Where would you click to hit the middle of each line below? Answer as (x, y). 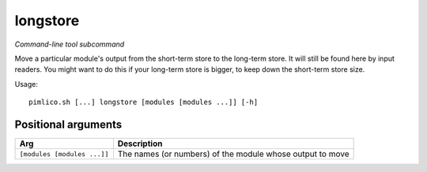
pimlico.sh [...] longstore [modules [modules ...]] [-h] (144, 102)
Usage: (26, 84)
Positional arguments (68, 124)
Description (140, 144)
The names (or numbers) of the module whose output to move (233, 154)
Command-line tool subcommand (70, 44)
